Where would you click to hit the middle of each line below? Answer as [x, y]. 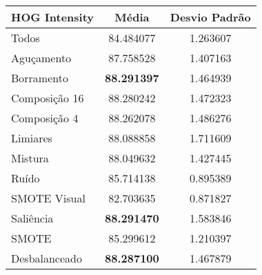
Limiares [32, 138]
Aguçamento [41, 58]
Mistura [30, 158]
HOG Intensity [53, 17]
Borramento [40, 78]
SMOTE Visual [48, 198]
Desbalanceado [47, 258]
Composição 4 [45, 118]
